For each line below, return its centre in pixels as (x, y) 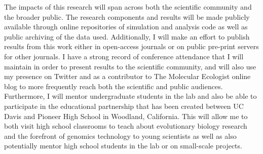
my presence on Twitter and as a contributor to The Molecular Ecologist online (127, 76)
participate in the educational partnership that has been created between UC (124, 106)
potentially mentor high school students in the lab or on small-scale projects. (123, 146)
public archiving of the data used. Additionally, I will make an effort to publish (127, 36)
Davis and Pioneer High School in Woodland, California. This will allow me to (126, 116)
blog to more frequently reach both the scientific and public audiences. (114, 86)
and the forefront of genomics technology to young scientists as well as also (120, 136)
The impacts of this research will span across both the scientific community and (128, 7)
